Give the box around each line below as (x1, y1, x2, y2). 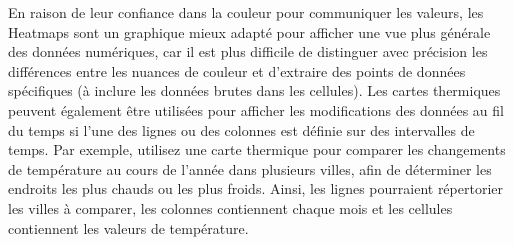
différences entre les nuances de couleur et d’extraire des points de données (8, 60, 466, 81)
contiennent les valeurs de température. (8, 217, 249, 238)
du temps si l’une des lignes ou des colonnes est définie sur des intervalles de (8, 119, 475, 140)
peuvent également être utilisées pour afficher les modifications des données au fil (8, 99, 504, 120)
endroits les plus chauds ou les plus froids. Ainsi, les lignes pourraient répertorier (8, 178, 503, 199)
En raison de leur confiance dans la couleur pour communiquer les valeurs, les (8, 2, 484, 22)
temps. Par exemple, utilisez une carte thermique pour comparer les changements (8, 139, 506, 160)
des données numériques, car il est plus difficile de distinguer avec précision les (8, 41, 488, 62)
